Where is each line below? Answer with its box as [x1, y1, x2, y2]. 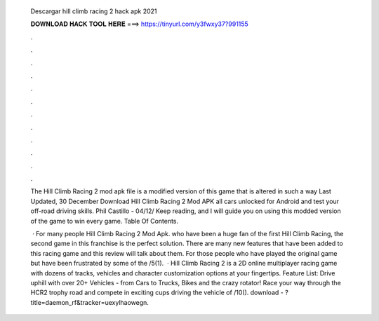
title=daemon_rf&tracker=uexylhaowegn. [30, 298, 149, 306]
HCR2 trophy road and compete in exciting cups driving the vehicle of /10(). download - [30, 288, 284, 297]
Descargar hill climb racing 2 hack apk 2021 [30, 7, 157, 15]
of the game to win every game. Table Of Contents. [30, 217, 179, 225]
